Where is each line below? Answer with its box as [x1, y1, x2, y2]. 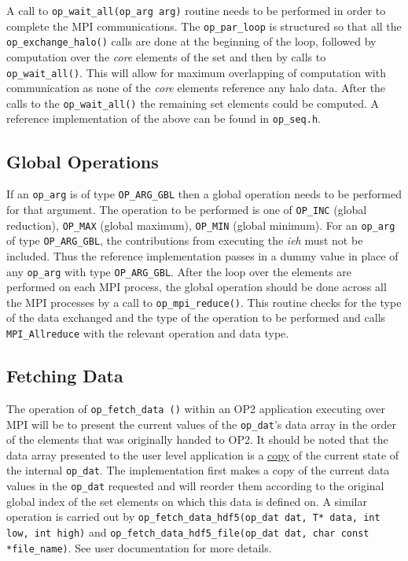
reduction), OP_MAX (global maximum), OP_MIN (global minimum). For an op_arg [6, 216, 395, 233]
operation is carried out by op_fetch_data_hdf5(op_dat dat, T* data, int [6, 508, 380, 525]
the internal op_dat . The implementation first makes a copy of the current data [6, 462, 390, 478]
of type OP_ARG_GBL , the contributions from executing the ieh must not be [6, 232, 363, 249]
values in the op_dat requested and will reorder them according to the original [6, 478, 384, 494]
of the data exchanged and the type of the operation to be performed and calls [6, 309, 386, 326]
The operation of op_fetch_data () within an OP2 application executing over [6, 400, 385, 416]
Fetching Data [6, 364, 123, 388]
